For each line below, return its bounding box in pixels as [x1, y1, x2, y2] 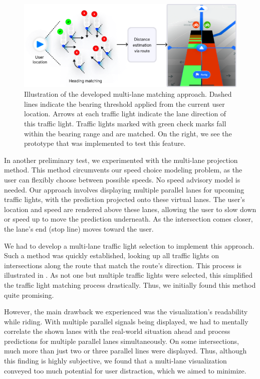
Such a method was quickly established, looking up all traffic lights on [4, 250, 219, 261]
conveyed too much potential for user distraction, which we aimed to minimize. [4, 365, 246, 375]
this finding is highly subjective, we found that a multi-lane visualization [4, 355, 227, 366]
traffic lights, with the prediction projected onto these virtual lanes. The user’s [4, 194, 245, 205]
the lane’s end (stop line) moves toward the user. [4, 223, 154, 234]
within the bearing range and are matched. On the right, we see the [24, 128, 232, 138]
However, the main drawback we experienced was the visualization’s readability [4, 306, 248, 317]
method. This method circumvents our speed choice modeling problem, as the [4, 164, 242, 175]
